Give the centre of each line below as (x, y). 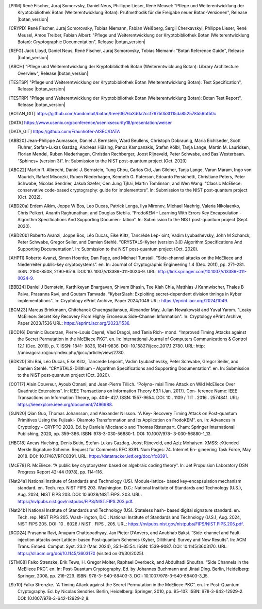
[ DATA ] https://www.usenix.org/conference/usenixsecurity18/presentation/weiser (90, 122)
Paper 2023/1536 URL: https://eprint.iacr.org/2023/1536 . (74, 323)
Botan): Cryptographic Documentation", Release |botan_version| (82, 42)
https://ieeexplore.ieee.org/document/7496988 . (65, 404)
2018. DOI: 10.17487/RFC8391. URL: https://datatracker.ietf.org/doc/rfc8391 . (93, 456)
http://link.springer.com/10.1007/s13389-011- (202, 271)
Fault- (236, 533)
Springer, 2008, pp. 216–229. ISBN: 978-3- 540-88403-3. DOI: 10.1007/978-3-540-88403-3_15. (113, 575)
